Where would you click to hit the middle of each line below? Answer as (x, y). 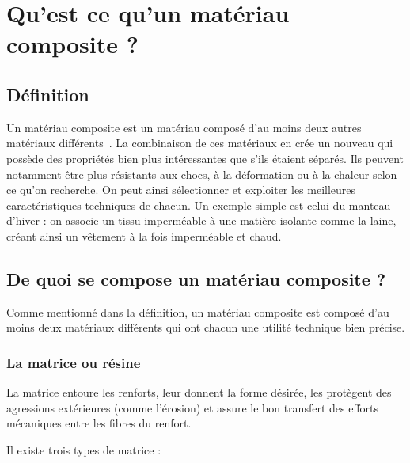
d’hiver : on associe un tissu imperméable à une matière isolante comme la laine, (201, 220)
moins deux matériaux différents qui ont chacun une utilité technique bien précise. (206, 327)
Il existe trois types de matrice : (84, 449)
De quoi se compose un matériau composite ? (196, 278)
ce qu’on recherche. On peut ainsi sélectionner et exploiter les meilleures (181, 190)
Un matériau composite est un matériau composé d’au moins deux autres (184, 127)
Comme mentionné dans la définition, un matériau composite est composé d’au (198, 311)
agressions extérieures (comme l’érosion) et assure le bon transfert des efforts (193, 407)
